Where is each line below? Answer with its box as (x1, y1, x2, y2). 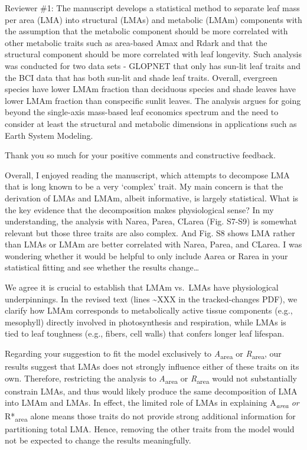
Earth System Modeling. (5, 129, 93, 141)
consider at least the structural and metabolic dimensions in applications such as (5, 117, 297, 129)
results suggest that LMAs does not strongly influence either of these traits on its (5, 360, 299, 373)
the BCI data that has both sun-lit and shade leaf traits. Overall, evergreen (5, 71, 277, 83)
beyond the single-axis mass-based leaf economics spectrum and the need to (5, 106, 279, 118)
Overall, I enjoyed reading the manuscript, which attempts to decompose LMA (5, 168, 290, 181)
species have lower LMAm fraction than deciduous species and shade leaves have (5, 83, 296, 95)
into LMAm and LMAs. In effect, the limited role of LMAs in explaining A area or (5, 396, 299, 410)
